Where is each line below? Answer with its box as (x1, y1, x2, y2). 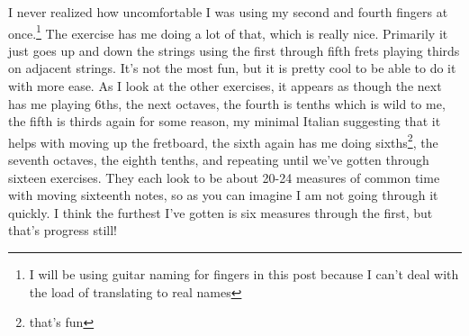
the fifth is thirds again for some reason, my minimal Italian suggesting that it (8, 112, 441, 131)
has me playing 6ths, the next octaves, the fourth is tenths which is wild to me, (8, 94, 446, 113)
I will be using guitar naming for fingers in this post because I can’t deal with (29, 265, 459, 284)
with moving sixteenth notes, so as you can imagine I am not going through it (8, 186, 438, 204)
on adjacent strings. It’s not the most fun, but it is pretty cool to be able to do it (8, 59, 456, 77)
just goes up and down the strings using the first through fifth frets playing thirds (8, 41, 460, 59)
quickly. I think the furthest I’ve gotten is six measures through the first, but (8, 203, 433, 222)
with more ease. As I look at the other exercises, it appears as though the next (8, 77, 442, 95)
